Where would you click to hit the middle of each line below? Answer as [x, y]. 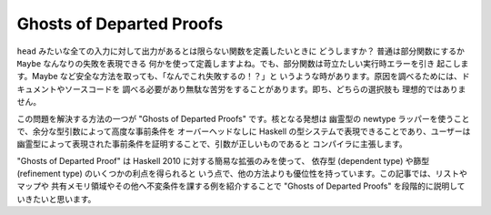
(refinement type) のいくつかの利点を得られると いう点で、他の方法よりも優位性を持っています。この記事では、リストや [242, 174]
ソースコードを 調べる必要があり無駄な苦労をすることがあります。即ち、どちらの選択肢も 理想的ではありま [265, 89]
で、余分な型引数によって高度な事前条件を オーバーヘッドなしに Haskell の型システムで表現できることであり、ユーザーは [244, 131]
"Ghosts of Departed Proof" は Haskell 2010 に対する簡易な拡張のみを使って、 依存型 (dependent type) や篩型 [223, 160]
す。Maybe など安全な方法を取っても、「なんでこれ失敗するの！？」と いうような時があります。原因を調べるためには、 [240, 77]
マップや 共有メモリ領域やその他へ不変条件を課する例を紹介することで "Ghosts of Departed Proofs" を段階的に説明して [241, 186]
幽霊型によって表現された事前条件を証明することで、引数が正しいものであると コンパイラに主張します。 [212, 144]
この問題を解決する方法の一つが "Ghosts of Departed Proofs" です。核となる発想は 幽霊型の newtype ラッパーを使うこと [243, 118]
